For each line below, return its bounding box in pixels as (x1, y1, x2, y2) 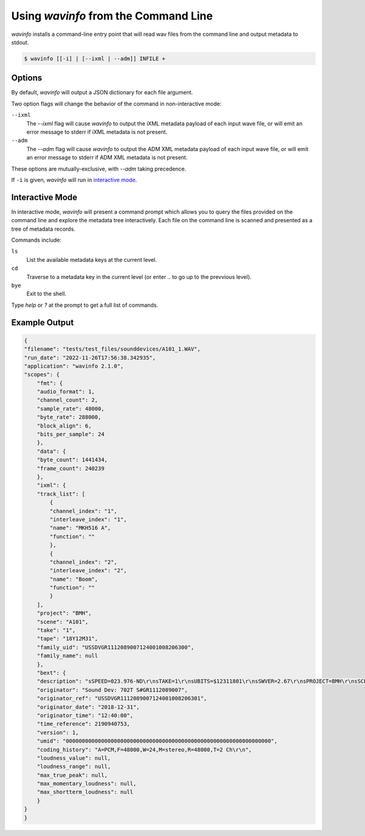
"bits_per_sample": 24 (36, 431, 105, 438)
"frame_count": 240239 (36, 465, 105, 472)
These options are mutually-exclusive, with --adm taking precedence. (11, 165, 187, 172)
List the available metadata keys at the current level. (26, 256, 158, 263)
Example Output (11, 317, 74, 328)
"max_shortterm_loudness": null (36, 789, 134, 796)
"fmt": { (36, 379, 63, 387)
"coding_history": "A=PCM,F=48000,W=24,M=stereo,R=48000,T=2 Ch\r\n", (36, 746, 252, 753)
